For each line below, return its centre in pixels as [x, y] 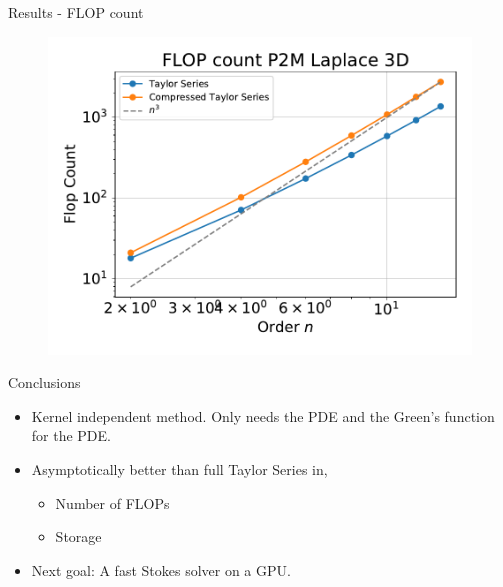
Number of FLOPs [112, 502]
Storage [78, 536]
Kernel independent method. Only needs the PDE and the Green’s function [263, 415]
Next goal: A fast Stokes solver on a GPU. [161, 569]
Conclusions [44, 382]
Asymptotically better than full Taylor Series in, [179, 468]
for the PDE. [71, 435]
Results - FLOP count [76, 12]
